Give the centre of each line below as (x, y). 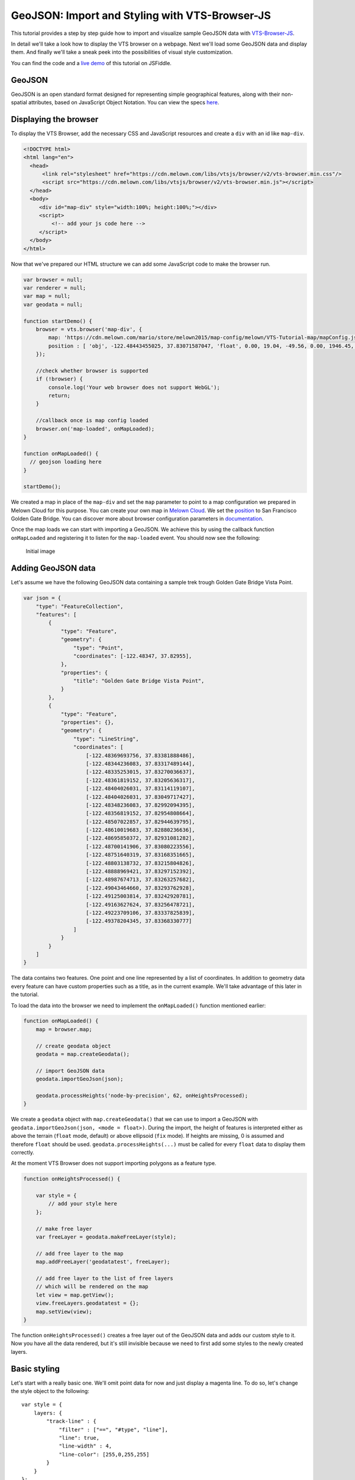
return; (59, 396)
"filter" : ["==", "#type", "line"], (114, 1429)
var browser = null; (53, 279)
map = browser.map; (64, 1029)
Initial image (41, 551)
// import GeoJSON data (70, 1071)
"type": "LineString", (106, 739)
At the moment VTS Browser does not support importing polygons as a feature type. (114, 1163)
